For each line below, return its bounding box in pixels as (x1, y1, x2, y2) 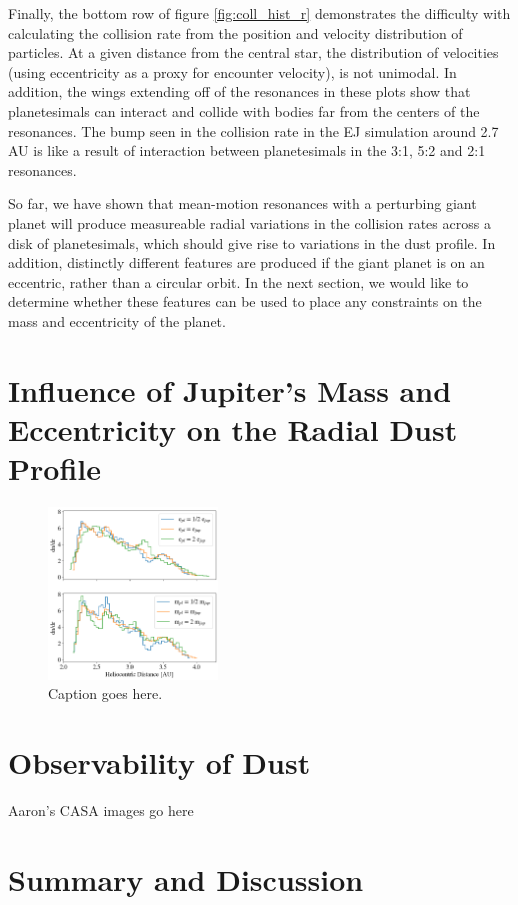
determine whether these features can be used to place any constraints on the (8, 291, 482, 312)
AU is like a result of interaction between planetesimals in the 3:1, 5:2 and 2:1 (8, 140, 486, 161)
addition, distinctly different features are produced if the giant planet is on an (8, 252, 485, 273)
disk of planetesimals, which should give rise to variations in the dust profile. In (8, 232, 496, 253)
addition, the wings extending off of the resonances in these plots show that (8, 81, 471, 102)
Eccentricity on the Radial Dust (8, 408, 458, 449)
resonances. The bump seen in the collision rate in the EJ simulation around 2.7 (8, 120, 499, 141)
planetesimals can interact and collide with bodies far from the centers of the (8, 100, 480, 121)
